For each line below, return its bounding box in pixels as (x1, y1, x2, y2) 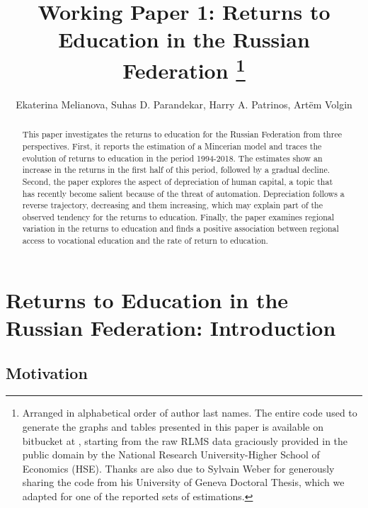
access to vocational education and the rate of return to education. (22, 235, 268, 247)
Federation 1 (122, 52, 246, 84)
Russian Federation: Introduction (6, 312, 336, 342)
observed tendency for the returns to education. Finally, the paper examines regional (22, 210, 335, 222)
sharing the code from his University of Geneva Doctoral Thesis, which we (22, 475, 345, 490)
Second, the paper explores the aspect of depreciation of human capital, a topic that (22, 175, 333, 187)
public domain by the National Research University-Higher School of (22, 447, 320, 462)
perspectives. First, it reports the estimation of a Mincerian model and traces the (22, 140, 322, 152)
